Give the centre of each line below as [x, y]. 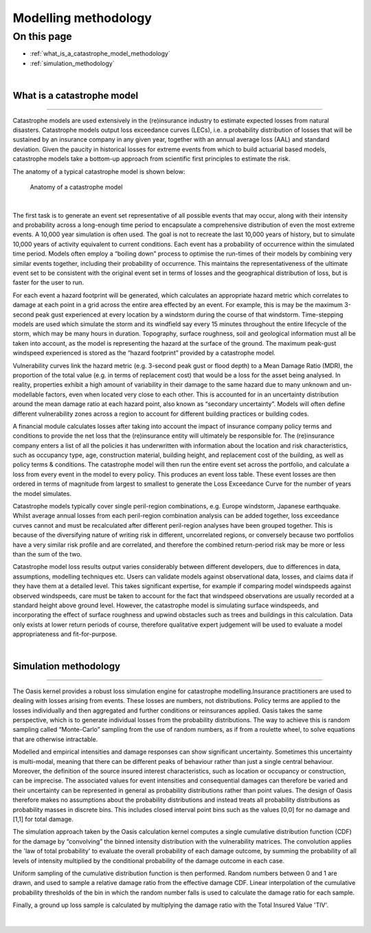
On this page [42, 36]
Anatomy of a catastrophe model [76, 187]
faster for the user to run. [48, 282]
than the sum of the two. [47, 554]
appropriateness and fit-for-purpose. [65, 634]
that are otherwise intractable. [55, 739]
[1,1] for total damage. [43, 819]
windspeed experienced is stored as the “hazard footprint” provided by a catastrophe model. [144, 353]
